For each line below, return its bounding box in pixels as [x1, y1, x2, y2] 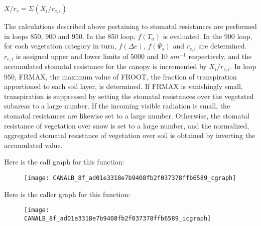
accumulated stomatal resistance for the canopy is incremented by [4, 61, 207, 71]
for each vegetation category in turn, [4, 40, 116, 51]
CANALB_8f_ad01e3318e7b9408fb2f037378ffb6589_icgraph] [24, 214, 211, 222]
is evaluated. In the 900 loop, [163, 30, 252, 41]
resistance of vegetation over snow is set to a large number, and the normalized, [4, 120, 249, 130]
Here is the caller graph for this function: [4, 188, 130, 199]
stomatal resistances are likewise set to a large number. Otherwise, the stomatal [4, 110, 249, 120]
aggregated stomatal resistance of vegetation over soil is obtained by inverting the [4, 130, 255, 140]
